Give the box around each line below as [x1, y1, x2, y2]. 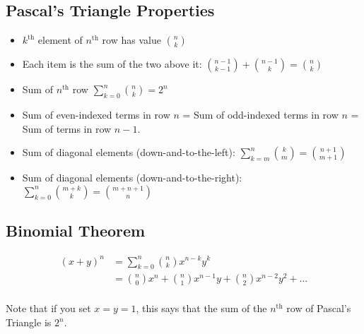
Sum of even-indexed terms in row [22, 107, 170, 121]
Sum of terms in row [22, 121, 112, 136]
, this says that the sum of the [136, 301, 267, 316]
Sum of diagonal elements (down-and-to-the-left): [22, 145, 235, 160]
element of [37, 32, 83, 47]
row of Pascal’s [286, 301, 351, 316]
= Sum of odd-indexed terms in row [182, 107, 339, 121]
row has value [102, 32, 161, 47]
